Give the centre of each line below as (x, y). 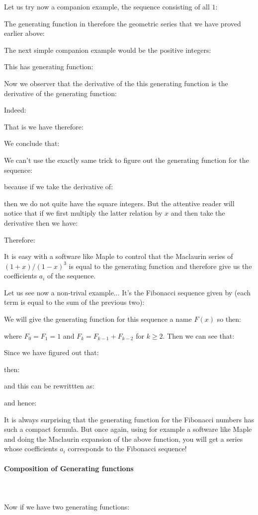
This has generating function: (49, 66)
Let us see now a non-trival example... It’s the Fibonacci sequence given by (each (128, 292)
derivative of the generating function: (60, 93)
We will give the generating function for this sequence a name (98, 319)
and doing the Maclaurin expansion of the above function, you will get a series (124, 439)
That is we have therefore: (44, 126)
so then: (229, 319)
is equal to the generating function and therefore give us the (160, 266)
